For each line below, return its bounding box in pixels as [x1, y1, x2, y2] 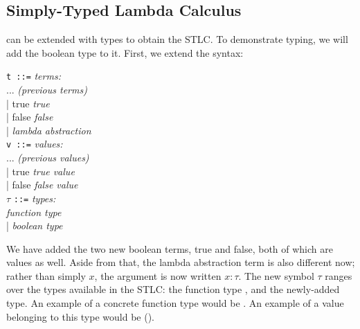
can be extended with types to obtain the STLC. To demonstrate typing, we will [6, 32, 348, 46]
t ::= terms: [6, 69, 61, 83]
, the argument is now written [94, 268, 222, 283]
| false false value [6, 177, 78, 192]
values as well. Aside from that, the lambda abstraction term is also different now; [6, 255, 355, 269]
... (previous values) [6, 150, 89, 165]
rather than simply [6, 268, 86, 283]
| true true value [6, 163, 75, 178]
